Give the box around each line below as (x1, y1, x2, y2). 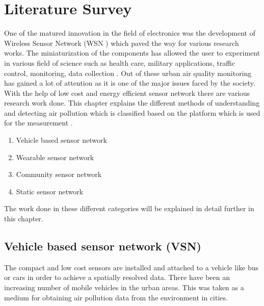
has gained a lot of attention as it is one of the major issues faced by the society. (4, 78, 255, 88)
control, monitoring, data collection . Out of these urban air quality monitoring (4, 67, 252, 78)
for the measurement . (4, 117, 73, 128)
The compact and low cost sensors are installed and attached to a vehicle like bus (4, 262, 259, 272)
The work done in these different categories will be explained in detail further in (4, 203, 254, 214)
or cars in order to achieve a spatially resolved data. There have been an (4, 272, 230, 283)
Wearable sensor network (16, 151, 94, 162)
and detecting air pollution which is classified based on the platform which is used (4, 107, 260, 118)
